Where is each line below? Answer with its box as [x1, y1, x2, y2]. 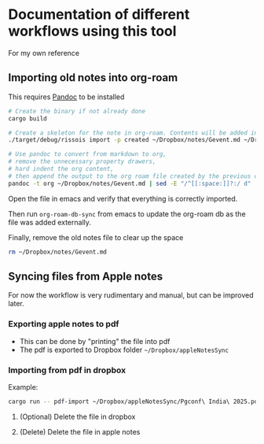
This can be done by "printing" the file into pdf [19, 336, 170, 346]
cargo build [8, 114, 47, 123]
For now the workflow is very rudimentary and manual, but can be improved [8, 290, 254, 300]
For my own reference [8, 48, 80, 57]
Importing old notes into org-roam [8, 71, 178, 84]
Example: [8, 382, 38, 391]
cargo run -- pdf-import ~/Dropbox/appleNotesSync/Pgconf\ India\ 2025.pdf [8, 398, 262, 405]
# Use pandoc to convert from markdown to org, [8, 150, 167, 158]
